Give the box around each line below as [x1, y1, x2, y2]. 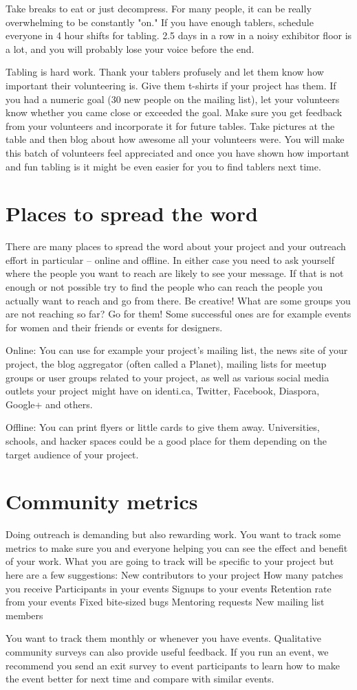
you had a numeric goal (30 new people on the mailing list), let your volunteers [6, 91, 340, 106]
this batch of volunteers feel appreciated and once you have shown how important [6, 145, 350, 159]
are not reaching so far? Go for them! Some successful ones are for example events [6, 307, 351, 321]
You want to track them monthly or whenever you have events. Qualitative [6, 631, 322, 645]
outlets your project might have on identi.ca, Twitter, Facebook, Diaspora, [6, 383, 320, 398]
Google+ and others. [6, 397, 93, 411]
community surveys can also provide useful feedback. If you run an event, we [6, 645, 329, 659]
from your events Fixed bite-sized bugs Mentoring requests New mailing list [6, 594, 325, 609]
